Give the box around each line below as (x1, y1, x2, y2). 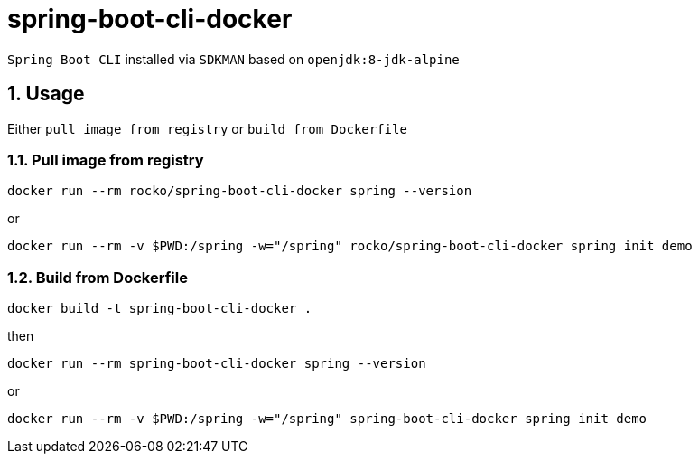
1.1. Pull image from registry (7, 150, 204, 169)
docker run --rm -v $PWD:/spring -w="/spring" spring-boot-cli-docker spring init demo (7, 411, 648, 427)
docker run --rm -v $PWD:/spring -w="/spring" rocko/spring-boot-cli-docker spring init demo (7, 239, 693, 254)
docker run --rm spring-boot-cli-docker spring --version (7, 356, 426, 372)
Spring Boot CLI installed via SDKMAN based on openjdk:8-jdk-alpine (7, 51, 460, 67)
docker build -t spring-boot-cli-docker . (7, 301, 312, 316)
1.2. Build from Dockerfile (7, 268, 188, 287)
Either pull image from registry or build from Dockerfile (7, 120, 407, 136)
